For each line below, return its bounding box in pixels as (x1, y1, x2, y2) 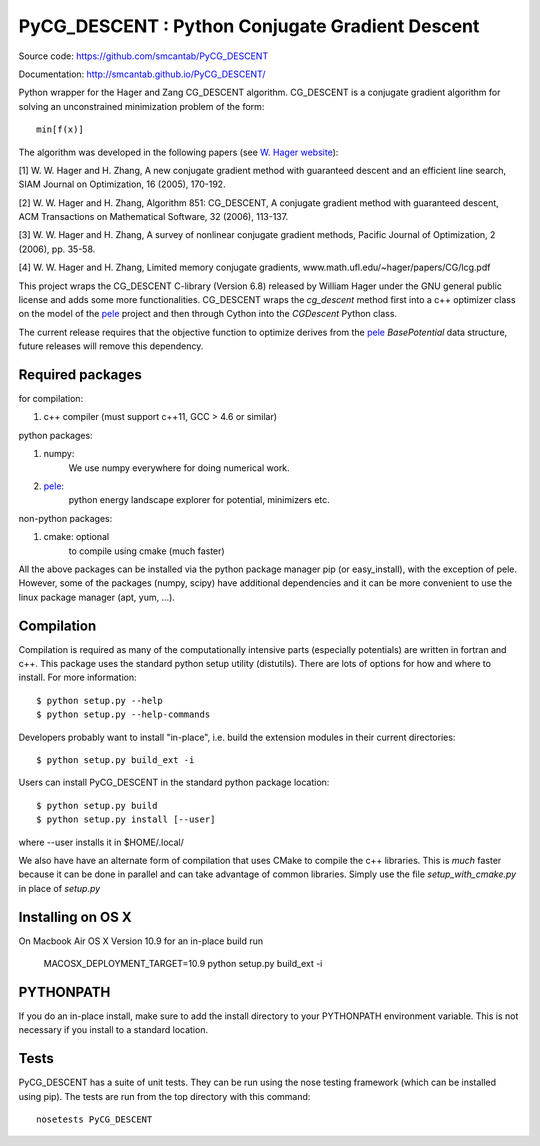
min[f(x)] (36, 124, 84, 135)
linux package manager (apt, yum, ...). (18, 591, 175, 603)
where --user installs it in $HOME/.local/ (18, 836, 185, 848)
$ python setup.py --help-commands (36, 709, 211, 720)
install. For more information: (18, 671, 137, 684)
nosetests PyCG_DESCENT (36, 1114, 153, 1125)
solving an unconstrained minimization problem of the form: (18, 100, 265, 112)
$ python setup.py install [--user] (36, 814, 216, 825)
